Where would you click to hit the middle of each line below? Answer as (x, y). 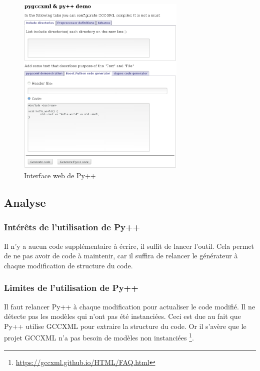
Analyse (25, 202)
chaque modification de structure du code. (68, 265)
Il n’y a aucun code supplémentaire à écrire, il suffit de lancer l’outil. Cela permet (129, 246)
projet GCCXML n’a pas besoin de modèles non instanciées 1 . (99, 337)
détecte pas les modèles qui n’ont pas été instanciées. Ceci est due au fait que (122, 316)
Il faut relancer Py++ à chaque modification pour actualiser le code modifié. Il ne (130, 306)
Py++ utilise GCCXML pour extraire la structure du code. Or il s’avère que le (125, 326)
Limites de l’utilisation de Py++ (71, 288)
